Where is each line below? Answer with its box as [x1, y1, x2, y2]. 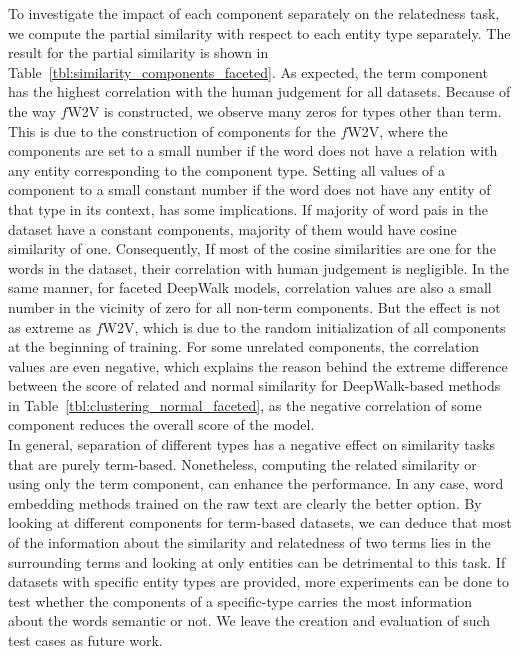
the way [8, 100, 56, 121]
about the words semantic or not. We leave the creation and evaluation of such [8, 610, 491, 631]
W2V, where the [347, 120, 448, 141]
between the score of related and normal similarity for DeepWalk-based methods [8, 375, 501, 396]
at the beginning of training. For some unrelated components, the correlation [8, 336, 480, 357]
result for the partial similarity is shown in [8, 42, 269, 63]
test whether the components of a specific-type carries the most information [8, 590, 473, 611]
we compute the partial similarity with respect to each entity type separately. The [8, 22, 511, 43]
